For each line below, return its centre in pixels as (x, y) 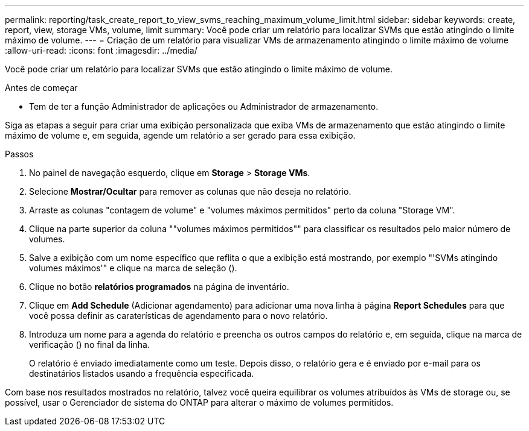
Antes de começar (41, 88)
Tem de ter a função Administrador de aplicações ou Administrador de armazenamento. (204, 106)
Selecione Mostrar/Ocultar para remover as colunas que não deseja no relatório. (190, 191)
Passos (19, 154)
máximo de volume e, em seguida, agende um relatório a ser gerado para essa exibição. (180, 135)
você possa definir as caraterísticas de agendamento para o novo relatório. (178, 316)
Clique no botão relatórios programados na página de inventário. (159, 287)
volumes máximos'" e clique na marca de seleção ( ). (133, 268)
